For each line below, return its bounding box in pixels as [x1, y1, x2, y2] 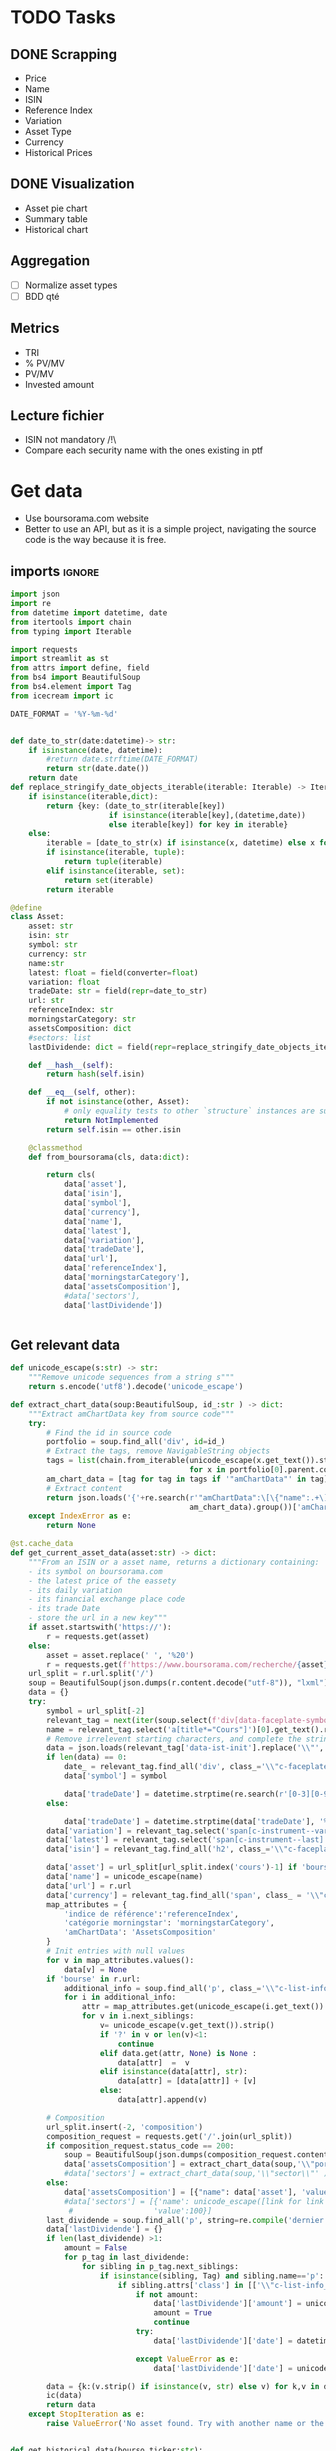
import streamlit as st [10, 654, 110, 664]
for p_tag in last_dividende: [63, 2252, 190, 2263]
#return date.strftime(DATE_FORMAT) [46, 754, 199, 765]
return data [46, 2400, 97, 2410]
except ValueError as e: [135, 2354, 240, 2364]
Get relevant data [10, 1336, 121, 1353]
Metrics [10, 320, 60, 337]
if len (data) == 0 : [46, 1752, 128, 1763]
